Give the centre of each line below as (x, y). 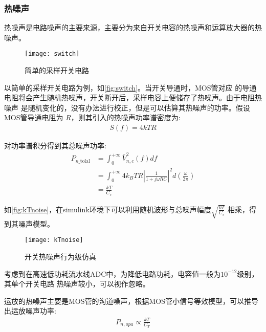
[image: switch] (52, 54)
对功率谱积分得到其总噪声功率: (55, 146)
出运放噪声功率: (30, 311)
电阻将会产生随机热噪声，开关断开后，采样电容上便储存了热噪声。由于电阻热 (133, 97)
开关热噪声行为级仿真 (60, 257)
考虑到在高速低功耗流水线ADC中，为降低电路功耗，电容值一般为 (113, 273)
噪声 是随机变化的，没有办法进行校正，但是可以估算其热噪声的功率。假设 (127, 107)
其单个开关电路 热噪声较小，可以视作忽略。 (77, 284)
